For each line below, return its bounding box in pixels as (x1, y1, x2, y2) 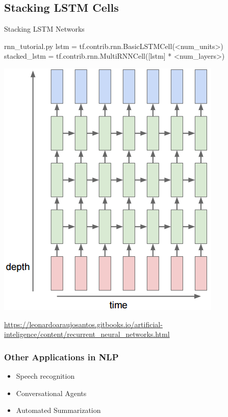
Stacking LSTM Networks (4, 23, 85, 34)
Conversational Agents (16, 387, 87, 398)
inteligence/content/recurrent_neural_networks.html (4, 329, 170, 339)
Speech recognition (16, 370, 75, 381)
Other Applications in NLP (4, 350, 119, 363)
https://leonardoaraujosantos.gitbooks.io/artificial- (4, 318, 163, 329)
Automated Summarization (16, 405, 101, 415)
